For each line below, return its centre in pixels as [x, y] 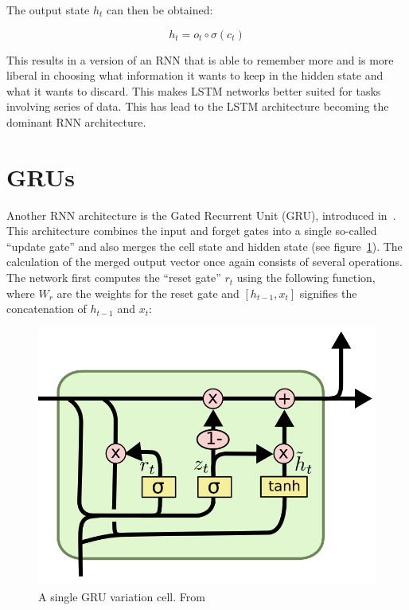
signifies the [328, 293]
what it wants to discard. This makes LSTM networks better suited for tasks [194, 90]
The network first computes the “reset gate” [114, 278]
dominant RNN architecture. [76, 121]
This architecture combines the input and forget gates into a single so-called [192, 231]
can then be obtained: [160, 10]
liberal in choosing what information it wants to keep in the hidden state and [195, 75]
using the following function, [306, 278]
